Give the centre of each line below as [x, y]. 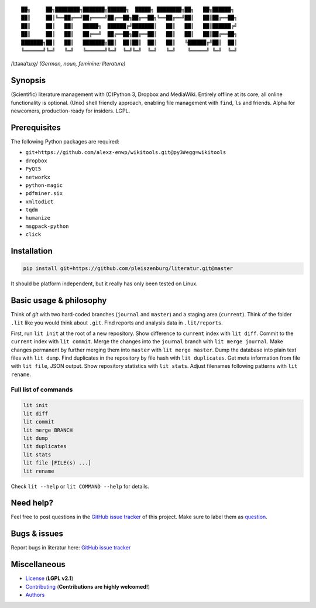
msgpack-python [47, 226]
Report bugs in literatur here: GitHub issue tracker [71, 548]
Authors [35, 595]
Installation [32, 251]
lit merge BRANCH [48, 430]
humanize [38, 218]
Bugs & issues [37, 534]
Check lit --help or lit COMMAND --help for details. [80, 486]
